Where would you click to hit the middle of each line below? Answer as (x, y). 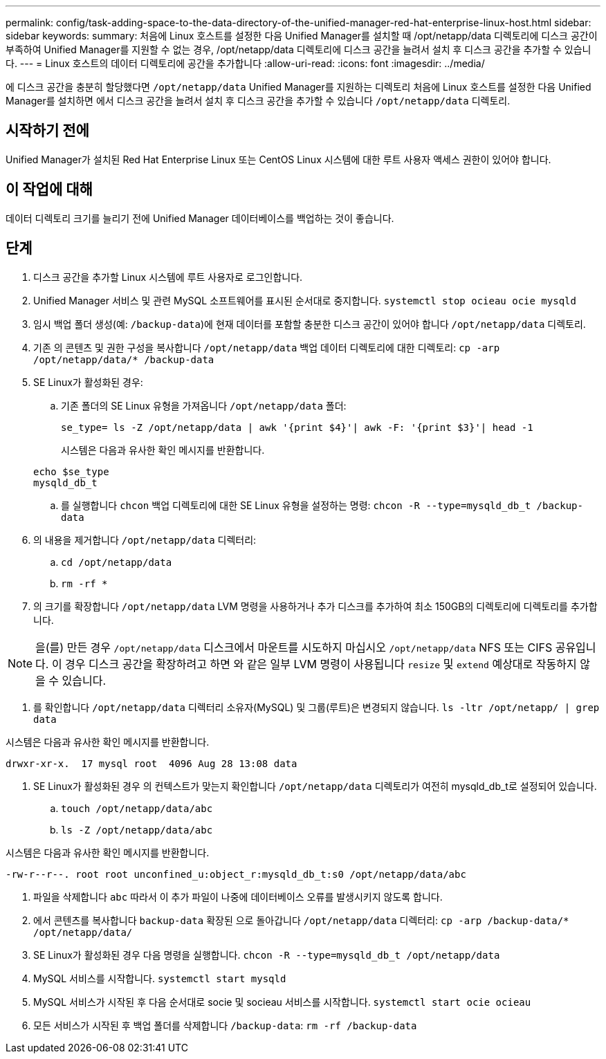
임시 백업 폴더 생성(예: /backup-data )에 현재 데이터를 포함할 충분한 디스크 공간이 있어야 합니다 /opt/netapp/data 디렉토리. (310, 324)
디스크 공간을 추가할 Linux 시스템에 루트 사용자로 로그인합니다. (168, 277)
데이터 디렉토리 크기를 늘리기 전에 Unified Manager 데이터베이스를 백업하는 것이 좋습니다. (200, 218)
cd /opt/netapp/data (117, 562)
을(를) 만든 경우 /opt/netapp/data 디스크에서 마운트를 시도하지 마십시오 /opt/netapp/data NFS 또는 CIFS (294, 647)
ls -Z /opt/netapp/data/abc (137, 830)
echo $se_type (71, 471)
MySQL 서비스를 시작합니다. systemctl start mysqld (160, 978)
